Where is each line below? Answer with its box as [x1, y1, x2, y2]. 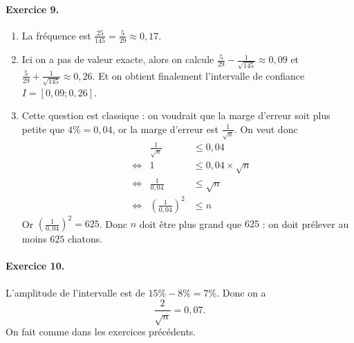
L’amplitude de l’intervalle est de [6, 285, 145, 299]
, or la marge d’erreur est [112, 121, 218, 136]
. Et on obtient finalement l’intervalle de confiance [92, 68, 305, 82]
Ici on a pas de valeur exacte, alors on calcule [21, 52, 214, 67]
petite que [21, 121, 65, 136]
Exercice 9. [6, 1, 59, 16]
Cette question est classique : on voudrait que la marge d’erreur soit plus [21, 108, 330, 123]
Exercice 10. [6, 258, 65, 273]
